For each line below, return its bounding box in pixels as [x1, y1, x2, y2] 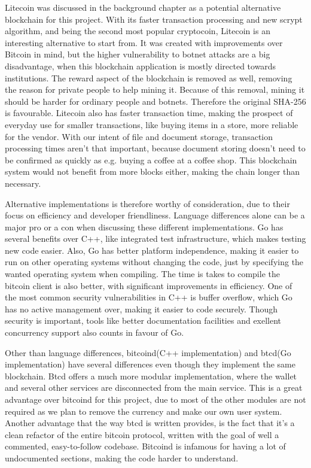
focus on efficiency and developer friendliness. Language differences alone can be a [5, 209, 305, 221]
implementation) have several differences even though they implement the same [5, 358, 295, 370]
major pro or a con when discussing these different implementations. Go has [5, 220, 283, 233]
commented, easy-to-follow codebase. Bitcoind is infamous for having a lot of [5, 440, 286, 452]
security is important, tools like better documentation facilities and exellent [5, 314, 282, 327]
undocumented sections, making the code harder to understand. [5, 451, 239, 464]
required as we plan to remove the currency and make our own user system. [5, 405, 282, 417]
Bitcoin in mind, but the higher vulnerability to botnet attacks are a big [5, 48, 270, 60]
